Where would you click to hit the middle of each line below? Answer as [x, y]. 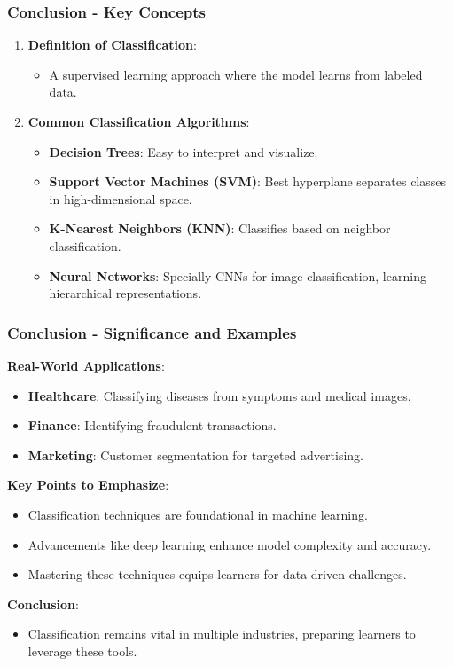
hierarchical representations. [125, 293]
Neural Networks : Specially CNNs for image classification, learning [238, 275]
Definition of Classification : [112, 45]
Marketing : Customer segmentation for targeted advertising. [195, 454]
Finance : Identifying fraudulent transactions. [152, 425]
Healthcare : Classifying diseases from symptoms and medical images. [219, 395]
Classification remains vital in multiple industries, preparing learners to [222, 634]
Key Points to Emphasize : [88, 485]
